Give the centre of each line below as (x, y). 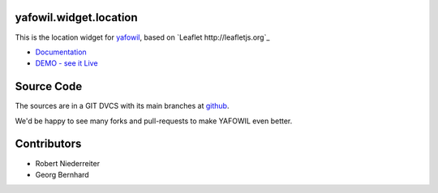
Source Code (49, 86)
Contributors (48, 144)
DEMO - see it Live (67, 63)
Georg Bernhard (62, 174)
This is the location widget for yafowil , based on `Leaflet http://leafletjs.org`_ (142, 37)
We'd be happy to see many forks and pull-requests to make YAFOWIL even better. (154, 121)
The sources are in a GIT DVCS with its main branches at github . (122, 106)
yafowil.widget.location (76, 17)
